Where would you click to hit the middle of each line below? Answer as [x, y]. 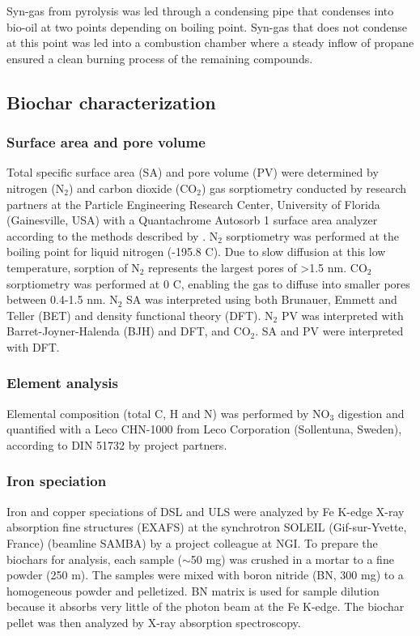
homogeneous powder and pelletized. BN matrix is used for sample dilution [193, 590]
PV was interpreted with [342, 315]
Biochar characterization [111, 102]
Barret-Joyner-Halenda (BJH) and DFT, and [118, 331]
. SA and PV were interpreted [329, 331]
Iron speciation [57, 481]
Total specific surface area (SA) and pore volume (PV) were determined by [193, 172]
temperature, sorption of [67, 267]
